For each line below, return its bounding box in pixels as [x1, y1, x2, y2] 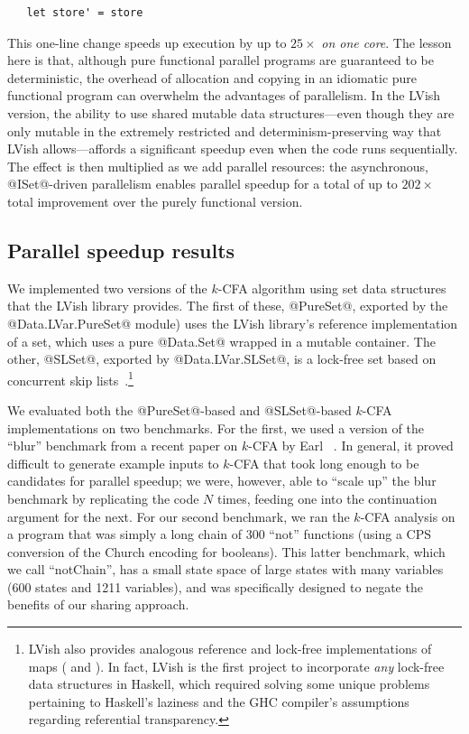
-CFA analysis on [360, 506, 455, 525]
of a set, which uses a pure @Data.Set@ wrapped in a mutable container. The [7, 331, 436, 350]
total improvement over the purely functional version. [7, 191, 303, 210]
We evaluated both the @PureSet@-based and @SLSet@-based [7, 400, 352, 419]
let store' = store [26, 6, 143, 19]
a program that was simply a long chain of [7, 525, 243, 544]
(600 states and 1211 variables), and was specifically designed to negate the [7, 577, 423, 596]
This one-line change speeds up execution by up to [7, 33, 287, 51]
